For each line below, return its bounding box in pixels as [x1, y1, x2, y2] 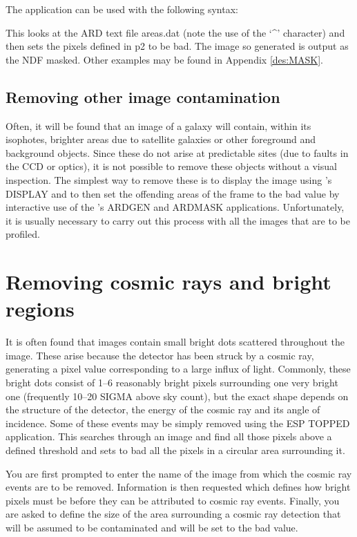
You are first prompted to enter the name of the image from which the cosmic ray [6, 466, 352, 480]
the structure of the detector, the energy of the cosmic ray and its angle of [6, 402, 320, 417]
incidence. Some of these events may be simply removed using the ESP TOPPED [6, 415, 350, 430]
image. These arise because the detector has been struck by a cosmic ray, [6, 348, 314, 362]
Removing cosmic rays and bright [6, 267, 331, 296]
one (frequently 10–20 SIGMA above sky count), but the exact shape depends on [6, 388, 349, 403]
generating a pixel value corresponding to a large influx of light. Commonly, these [6, 361, 351, 376]
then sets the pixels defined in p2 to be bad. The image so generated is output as [6, 39, 349, 53]
